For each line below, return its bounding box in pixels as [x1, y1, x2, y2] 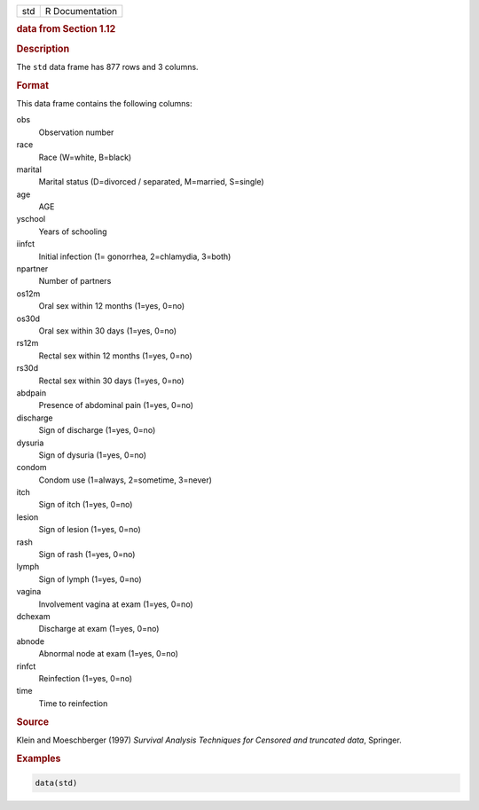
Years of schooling [38, 226, 107, 237]
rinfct [16, 661, 36, 672]
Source [16, 715, 50, 727]
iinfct [16, 239, 35, 249]
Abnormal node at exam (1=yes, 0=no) [38, 649, 179, 659]
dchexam [16, 610, 51, 621]
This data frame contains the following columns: [16, 98, 192, 108]
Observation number [38, 127, 114, 138]
